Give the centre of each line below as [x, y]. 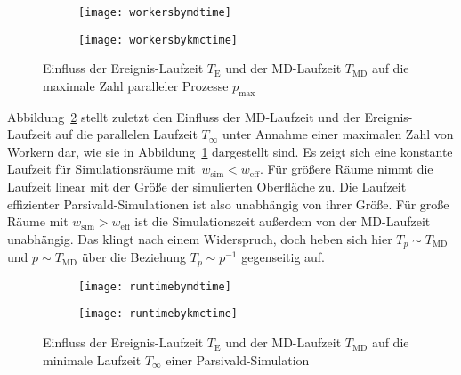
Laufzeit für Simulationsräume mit [101, 169]
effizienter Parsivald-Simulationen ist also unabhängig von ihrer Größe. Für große [228, 204]
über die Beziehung [134, 257]
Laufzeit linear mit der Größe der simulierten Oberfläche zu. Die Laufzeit [207, 187]
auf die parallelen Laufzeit [126, 134]
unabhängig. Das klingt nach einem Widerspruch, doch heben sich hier [200, 238]
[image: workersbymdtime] [155, 12]
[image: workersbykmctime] [158, 40]
